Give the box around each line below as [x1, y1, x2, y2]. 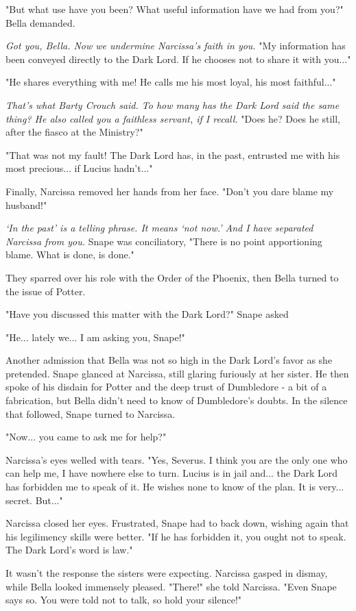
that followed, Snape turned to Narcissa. [5, 406, 176, 421]
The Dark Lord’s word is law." [5, 543, 133, 557]
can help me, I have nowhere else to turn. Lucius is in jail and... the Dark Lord [5, 466, 337, 480]
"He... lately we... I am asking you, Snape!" [5, 329, 185, 344]
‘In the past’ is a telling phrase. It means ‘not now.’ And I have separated [5, 221, 313, 235]
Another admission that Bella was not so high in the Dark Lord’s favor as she [5, 353, 333, 367]
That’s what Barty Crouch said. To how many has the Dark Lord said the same [5, 97, 340, 112]
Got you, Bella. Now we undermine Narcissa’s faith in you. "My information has [5, 38, 346, 53]
